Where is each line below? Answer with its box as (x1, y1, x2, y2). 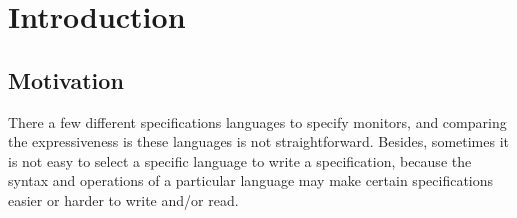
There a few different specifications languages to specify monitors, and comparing (8, 111, 507, 132)
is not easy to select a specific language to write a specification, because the (8, 150, 472, 171)
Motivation (8, 64, 124, 95)
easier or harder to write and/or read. (8, 189, 239, 210)
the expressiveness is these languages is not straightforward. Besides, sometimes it (8, 131, 509, 152)
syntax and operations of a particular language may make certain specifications (8, 170, 494, 191)
